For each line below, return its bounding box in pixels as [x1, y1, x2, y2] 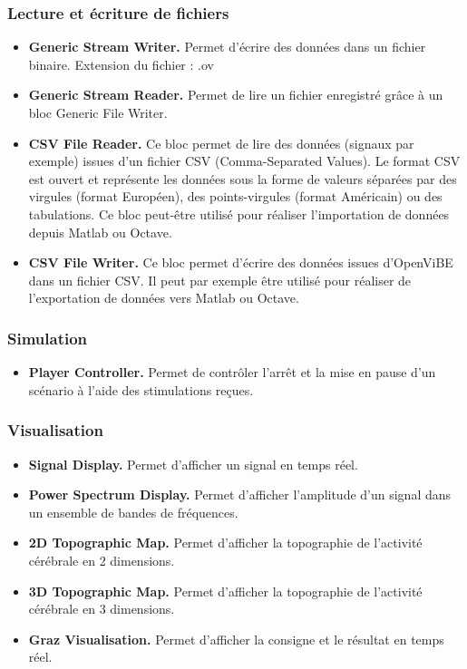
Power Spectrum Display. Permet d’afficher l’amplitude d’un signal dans [28, 485, 452, 504]
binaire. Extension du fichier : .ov [28, 54, 214, 73]
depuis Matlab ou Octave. [28, 222, 172, 241]
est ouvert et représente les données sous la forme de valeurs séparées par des [28, 169, 457, 188]
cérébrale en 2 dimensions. [28, 550, 175, 569]
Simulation [7, 326, 88, 349]
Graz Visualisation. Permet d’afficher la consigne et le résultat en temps [28, 629, 444, 648]
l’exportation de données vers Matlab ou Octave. [28, 288, 299, 307]
